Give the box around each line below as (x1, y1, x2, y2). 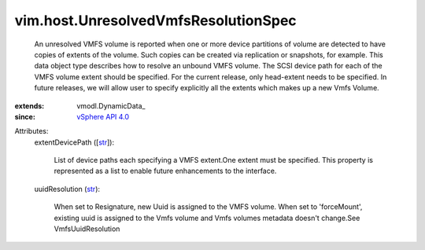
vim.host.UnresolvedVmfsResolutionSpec (14, 12, 297, 29)
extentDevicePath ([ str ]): (34, 138, 114, 147)
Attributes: (14, 127, 49, 136)
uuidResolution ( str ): (34, 184, 101, 193)
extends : (14, 101, 45, 110)
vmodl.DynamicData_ (76, 101, 146, 110)
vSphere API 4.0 (76, 112, 130, 121)
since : (14, 112, 35, 121)
